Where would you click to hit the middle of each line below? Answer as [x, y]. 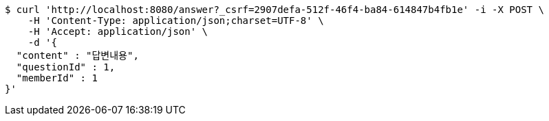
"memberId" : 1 [57, 78]
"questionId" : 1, [66, 67]
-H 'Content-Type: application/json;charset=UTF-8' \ [176, 21]
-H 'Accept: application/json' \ [118, 31]
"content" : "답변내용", [77, 55]
